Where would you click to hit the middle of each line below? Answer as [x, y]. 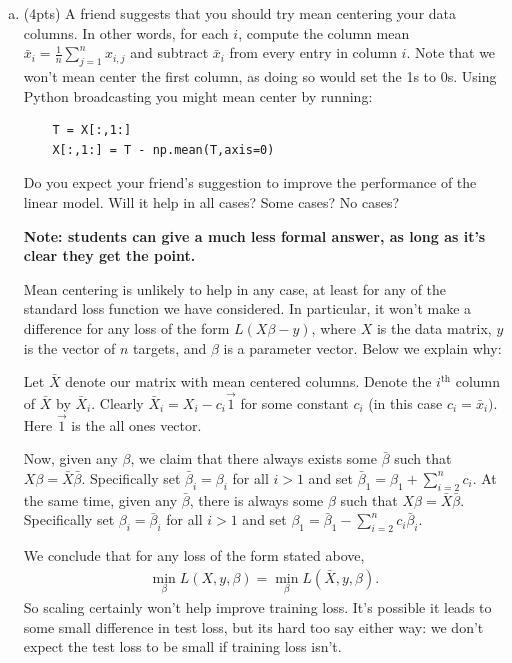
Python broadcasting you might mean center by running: [198, 95]
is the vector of [69, 347]
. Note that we [451, 52]
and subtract [169, 52]
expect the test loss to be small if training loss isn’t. [182, 646]
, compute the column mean [324, 32]
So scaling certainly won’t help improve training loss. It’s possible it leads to [257, 606]
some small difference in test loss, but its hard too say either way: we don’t [253, 626]
